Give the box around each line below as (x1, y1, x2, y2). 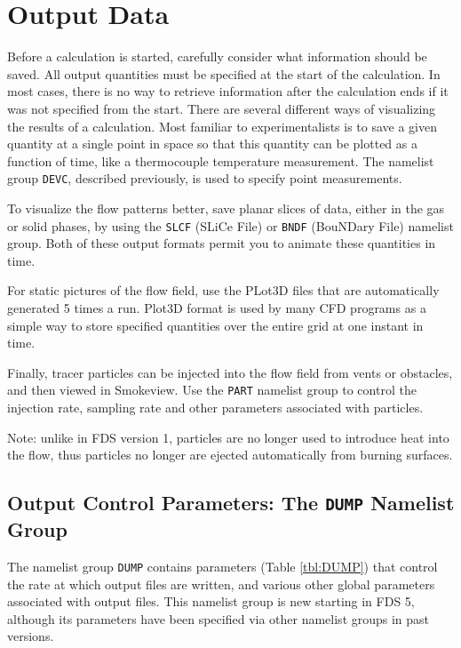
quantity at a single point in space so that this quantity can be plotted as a (7, 134, 417, 153)
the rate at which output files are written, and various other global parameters (7, 574, 435, 593)
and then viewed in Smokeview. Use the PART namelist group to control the (7, 380, 417, 399)
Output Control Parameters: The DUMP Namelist (7, 489, 455, 516)
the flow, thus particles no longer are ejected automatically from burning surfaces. (7, 445, 453, 464)
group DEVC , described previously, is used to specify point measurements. (7, 169, 402, 188)
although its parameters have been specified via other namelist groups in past (7, 609, 430, 628)
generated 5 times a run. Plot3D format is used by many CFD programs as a (7, 298, 426, 316)
